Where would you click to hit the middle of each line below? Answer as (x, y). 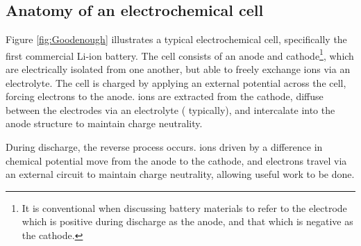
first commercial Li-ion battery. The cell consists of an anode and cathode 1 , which (180, 54)
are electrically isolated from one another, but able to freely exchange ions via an (178, 69)
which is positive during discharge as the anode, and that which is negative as (187, 221)
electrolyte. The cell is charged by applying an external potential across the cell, (176, 82)
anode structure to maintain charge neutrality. (104, 123)
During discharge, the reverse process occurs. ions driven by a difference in (164, 147)
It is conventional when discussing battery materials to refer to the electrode (184, 207)
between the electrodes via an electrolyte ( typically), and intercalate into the (170, 109)
